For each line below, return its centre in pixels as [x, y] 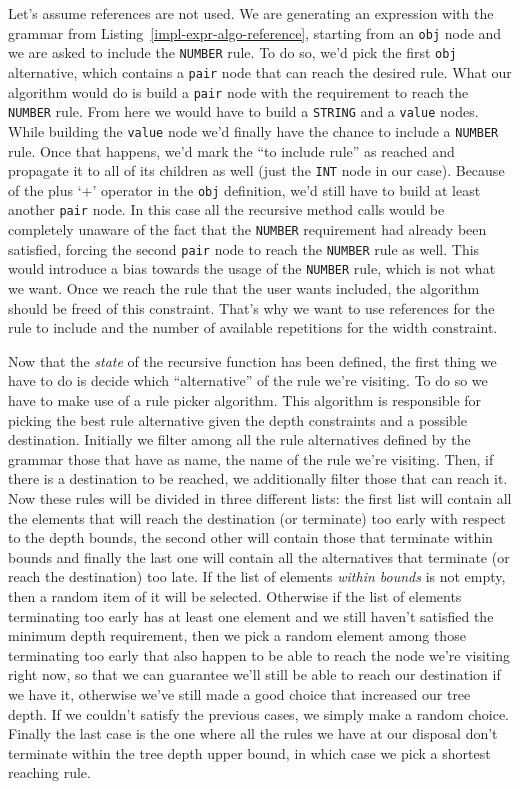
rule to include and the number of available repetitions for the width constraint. [253, 327]
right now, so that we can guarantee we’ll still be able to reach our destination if [254, 674]
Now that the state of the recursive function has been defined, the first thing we [252, 360]
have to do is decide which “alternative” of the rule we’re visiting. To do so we [248, 380]
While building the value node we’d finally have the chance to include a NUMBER [253, 130]
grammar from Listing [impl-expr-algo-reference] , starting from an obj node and [255, 32]
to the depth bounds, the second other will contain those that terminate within [250, 537]
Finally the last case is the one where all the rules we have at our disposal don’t [253, 733]
